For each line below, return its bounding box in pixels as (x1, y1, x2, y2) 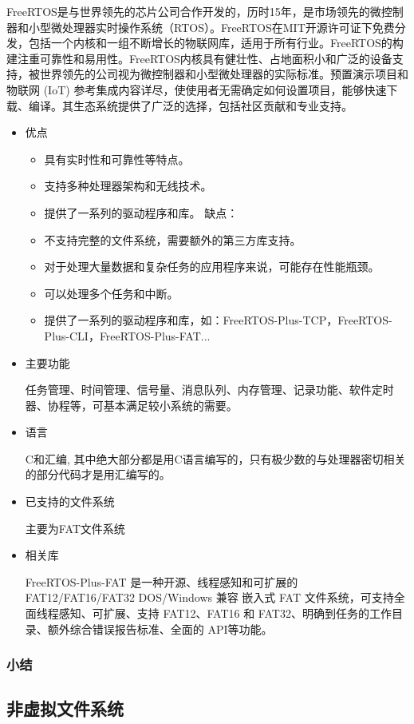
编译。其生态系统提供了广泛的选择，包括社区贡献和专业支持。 (28, 97, 353, 113)
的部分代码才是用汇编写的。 (25, 466, 171, 483)
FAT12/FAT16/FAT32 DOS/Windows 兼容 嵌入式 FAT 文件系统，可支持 (25, 589, 394, 606)
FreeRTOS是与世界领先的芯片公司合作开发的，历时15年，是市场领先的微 (6, 3, 381, 19)
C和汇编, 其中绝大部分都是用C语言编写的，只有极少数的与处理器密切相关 (25, 450, 406, 467)
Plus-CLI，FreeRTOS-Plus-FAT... (44, 327, 211, 344)
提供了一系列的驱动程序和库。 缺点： (44, 204, 239, 221)
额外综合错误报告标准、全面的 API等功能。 (47, 620, 273, 637)
